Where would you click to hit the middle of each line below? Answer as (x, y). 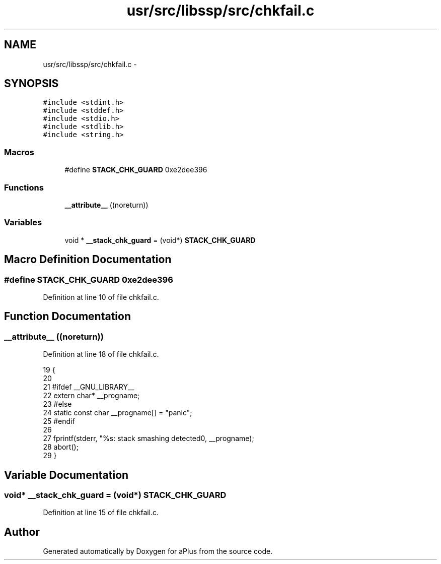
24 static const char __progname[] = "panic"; (118, 413)
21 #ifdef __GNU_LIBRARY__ (89, 387)
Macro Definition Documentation (88, 260)
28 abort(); (61, 447)
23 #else (57, 404)
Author (22, 532)
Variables (23, 223)
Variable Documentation (66, 475)
